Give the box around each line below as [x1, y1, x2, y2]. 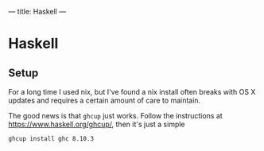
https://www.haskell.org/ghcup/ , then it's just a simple [8, 119, 185, 129]
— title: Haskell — [8, 7, 66, 16]
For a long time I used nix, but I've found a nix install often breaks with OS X [8, 87, 256, 96]
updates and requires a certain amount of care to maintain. [8, 95, 201, 105]
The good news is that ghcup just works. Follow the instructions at [8, 111, 223, 120]
